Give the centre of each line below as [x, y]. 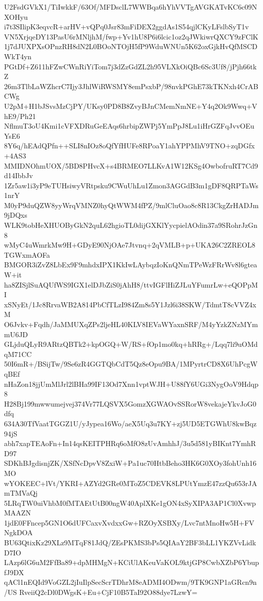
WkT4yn [18, 56]
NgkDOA [18, 532]
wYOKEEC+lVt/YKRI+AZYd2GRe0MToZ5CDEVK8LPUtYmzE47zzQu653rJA [131, 483]
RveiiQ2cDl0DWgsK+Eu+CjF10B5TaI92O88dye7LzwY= [108, 592]
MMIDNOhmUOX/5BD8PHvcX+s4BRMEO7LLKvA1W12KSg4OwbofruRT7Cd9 [131, 165]
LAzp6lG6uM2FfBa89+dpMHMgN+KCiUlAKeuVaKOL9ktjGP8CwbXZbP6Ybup [132, 562]
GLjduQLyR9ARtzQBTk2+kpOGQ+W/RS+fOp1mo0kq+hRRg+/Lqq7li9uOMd [131, 344]
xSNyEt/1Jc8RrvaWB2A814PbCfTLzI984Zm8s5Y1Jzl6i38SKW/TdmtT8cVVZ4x [130, 304]
